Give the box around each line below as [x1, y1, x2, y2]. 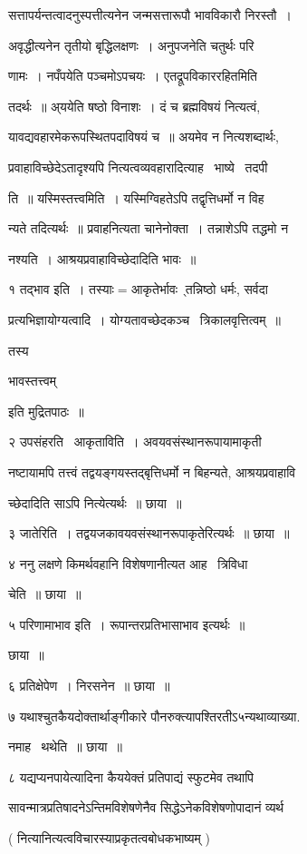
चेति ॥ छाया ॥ [8, 584, 82, 604]
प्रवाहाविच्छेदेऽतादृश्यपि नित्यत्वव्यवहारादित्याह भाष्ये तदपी [8, 157, 268, 176]
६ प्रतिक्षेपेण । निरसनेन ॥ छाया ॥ [8, 676, 170, 695]
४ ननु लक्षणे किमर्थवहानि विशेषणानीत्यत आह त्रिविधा [8, 554, 248, 573]
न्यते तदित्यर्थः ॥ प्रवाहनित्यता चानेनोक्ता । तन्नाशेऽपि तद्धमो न [8, 219, 289, 238]
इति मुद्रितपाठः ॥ [8, 401, 84, 420]
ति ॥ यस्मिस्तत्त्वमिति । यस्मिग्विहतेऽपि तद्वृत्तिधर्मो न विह [8, 188, 264, 207]
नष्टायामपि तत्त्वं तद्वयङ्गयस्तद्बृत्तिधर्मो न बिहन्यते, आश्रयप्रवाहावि [8, 462, 296, 481]
